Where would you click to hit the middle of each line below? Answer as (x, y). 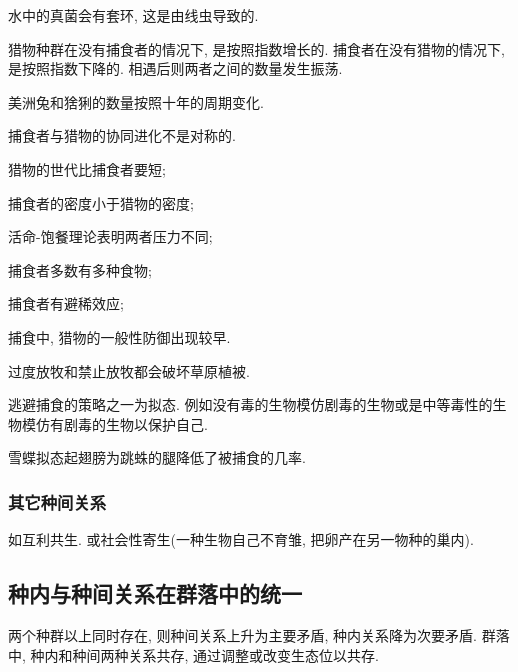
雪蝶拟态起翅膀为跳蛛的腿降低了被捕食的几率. (157, 457)
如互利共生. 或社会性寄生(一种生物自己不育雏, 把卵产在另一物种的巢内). (241, 539)
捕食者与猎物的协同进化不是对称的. (122, 135)
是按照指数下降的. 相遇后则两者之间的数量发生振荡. (175, 68)
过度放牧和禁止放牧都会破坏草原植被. (129, 370)
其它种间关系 (57, 501)
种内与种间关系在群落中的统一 (155, 593)
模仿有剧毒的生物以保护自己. (114, 423)
